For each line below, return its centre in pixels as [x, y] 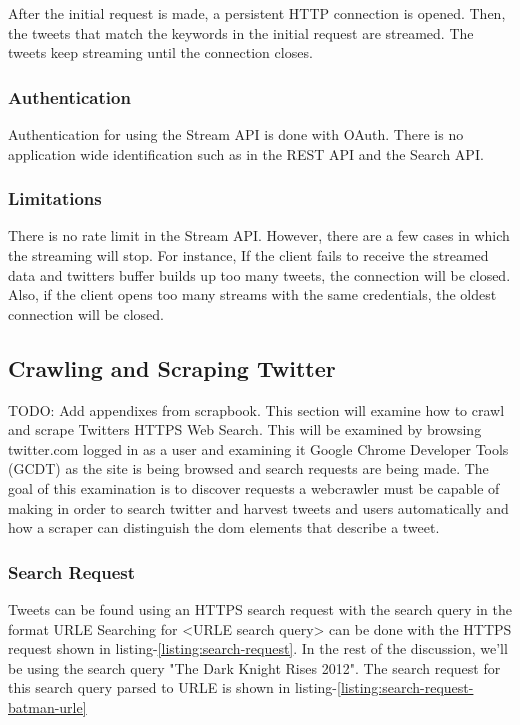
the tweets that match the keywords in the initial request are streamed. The [241, 32]
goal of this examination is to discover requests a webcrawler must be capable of [254, 487]
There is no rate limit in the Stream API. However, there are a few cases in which [259, 235]
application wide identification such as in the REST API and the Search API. [246, 153]
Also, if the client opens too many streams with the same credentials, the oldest [252, 294]
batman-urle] [47, 706]
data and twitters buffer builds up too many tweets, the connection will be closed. [259, 274]
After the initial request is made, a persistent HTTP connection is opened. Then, [257, 13]
